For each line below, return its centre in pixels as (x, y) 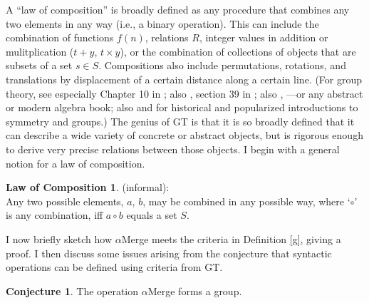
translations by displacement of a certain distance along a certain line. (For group (184, 79)
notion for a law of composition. (76, 163)
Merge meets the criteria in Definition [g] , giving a (231, 238)
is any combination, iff (54, 215)
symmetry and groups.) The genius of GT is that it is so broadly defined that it (180, 121)
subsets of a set (39, 65)
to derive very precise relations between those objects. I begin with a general (173, 149)
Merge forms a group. (195, 291)
